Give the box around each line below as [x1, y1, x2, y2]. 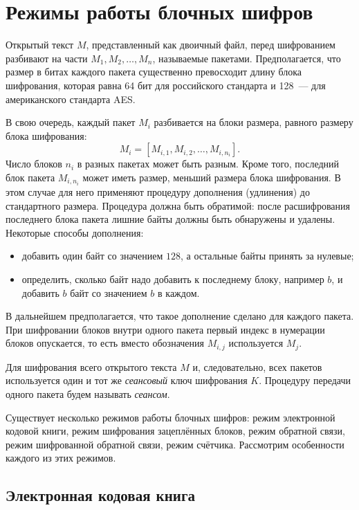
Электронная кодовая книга [6, 484, 195, 506]
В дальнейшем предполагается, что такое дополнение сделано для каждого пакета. [6, 309, 354, 323]
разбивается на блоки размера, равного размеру [154, 115, 353, 129]
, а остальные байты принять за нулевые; [181, 248, 354, 263]
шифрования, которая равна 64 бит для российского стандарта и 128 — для [6, 78, 326, 92]
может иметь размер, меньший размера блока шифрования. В [82, 170, 341, 184]
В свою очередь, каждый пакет [6, 115, 136, 129]
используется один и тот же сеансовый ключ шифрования [6, 373, 248, 388]
